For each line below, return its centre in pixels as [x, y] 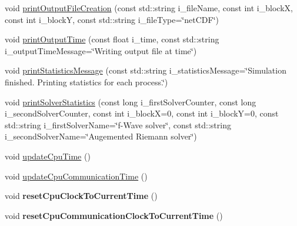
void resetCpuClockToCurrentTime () [81, 196]
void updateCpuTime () [48, 156]
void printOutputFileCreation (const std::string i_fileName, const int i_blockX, [149, 8]
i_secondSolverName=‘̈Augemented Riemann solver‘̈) [101, 136]
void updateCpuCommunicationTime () [76, 176]
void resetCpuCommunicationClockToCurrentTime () [114, 215]
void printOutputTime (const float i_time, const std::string [112, 39]
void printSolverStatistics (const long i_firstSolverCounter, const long [131, 102]
